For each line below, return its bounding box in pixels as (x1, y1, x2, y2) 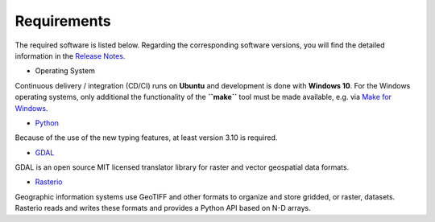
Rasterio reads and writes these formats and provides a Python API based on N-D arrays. (14, 203, 312, 213)
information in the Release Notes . (14, 51, 126, 60)
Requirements (14, 12, 112, 30)
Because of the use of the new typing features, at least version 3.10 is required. (14, 133, 278, 142)
